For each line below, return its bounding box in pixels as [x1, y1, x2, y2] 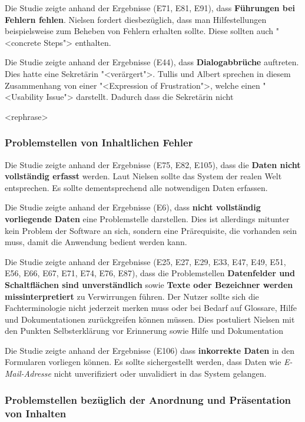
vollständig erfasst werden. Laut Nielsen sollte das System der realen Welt [5, 170, 282, 182]
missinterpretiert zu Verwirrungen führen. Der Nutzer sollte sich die [5, 290, 259, 302]
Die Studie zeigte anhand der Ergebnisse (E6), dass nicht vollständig [5, 201, 261, 213]
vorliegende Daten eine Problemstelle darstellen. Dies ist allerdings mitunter [5, 212, 290, 225]
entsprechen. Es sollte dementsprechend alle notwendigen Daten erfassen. [5, 181, 268, 193]
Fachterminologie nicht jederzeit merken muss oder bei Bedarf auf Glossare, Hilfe [5, 302, 297, 314]
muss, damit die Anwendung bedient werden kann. [5, 236, 187, 248]
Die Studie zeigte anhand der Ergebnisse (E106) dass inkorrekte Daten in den [5, 344, 295, 356]
